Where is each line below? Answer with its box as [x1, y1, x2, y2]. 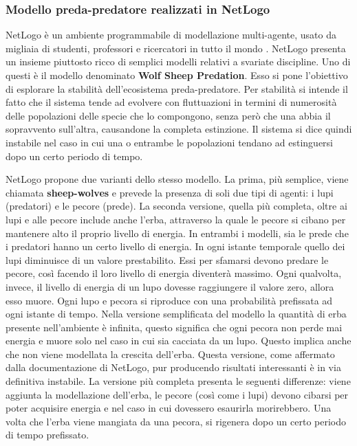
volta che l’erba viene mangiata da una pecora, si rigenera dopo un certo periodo [6, 414, 346, 428]
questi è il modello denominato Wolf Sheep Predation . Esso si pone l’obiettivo [6, 68, 348, 82]
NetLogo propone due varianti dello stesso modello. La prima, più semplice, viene [6, 172, 349, 186]
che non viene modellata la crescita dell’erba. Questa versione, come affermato [6, 346, 335, 361]
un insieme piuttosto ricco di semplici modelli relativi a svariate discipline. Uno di [6, 54, 351, 69]
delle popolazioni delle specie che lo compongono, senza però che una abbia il [6, 108, 331, 122]
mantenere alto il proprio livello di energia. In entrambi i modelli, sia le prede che [6, 225, 349, 240]
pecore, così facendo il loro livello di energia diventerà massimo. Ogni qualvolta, [6, 266, 342, 280]
